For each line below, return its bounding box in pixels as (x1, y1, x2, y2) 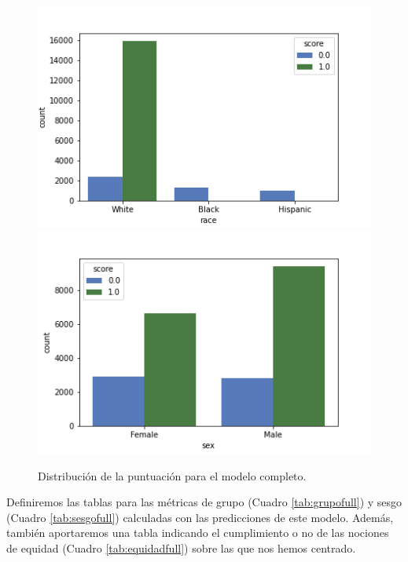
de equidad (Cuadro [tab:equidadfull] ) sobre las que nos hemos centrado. (6, 539, 356, 556)
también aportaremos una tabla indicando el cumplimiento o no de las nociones (6, 524, 389, 541)
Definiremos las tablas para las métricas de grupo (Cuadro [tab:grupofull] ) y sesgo (6, 494, 402, 510)
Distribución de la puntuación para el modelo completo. (38, 467, 307, 484)
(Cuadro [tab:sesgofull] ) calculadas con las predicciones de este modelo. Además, (6, 509, 394, 525)
